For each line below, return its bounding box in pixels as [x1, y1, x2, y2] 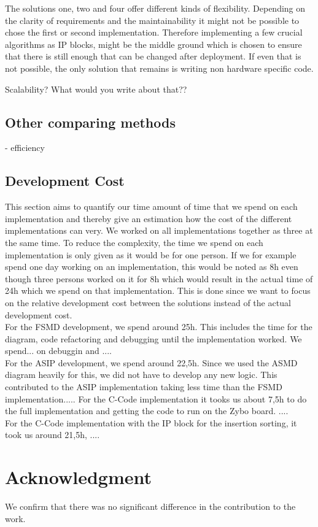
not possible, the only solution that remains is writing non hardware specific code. [5, 61, 314, 74]
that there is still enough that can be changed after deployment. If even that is [5, 50, 301, 63]
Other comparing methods [5, 112, 176, 131]
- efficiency [5, 141, 45, 154]
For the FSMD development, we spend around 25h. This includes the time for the [5, 320, 312, 333]
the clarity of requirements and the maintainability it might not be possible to [5, 13, 300, 26]
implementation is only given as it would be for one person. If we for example [5, 248, 297, 261]
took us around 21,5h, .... [5, 428, 100, 441]
